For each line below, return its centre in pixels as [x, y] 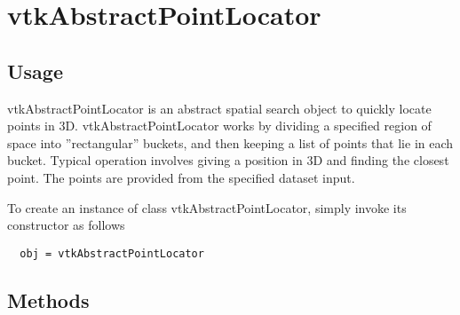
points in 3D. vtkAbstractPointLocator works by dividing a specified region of [219, 126]
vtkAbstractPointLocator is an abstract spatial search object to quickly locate [219, 108]
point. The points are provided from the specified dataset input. [181, 177]
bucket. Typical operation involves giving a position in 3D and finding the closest [228, 160]
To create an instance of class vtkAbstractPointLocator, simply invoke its [207, 207]
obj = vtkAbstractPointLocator [112, 253]
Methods [48, 299]
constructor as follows [66, 225]
